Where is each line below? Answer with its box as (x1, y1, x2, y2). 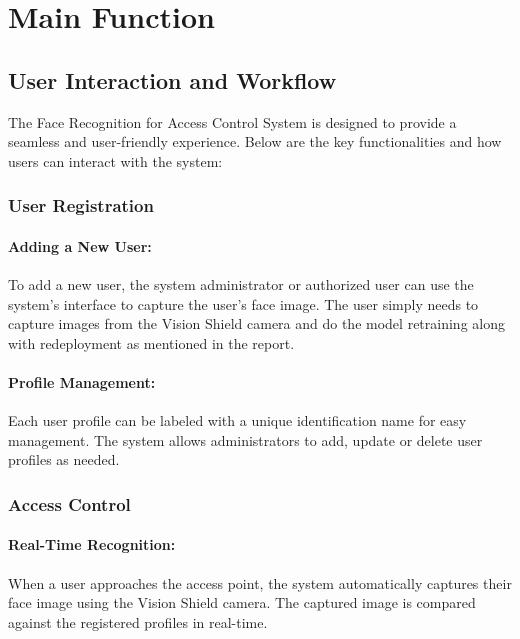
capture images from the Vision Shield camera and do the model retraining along (8, 313, 505, 334)
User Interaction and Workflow (8, 64, 337, 95)
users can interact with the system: (8, 150, 223, 171)
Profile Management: (8, 371, 156, 392)
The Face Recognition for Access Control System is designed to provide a (8, 111, 457, 132)
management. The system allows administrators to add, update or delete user (8, 429, 483, 450)
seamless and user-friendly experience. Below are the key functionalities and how (8, 131, 502, 152)
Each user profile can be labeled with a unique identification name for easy (8, 410, 467, 431)
